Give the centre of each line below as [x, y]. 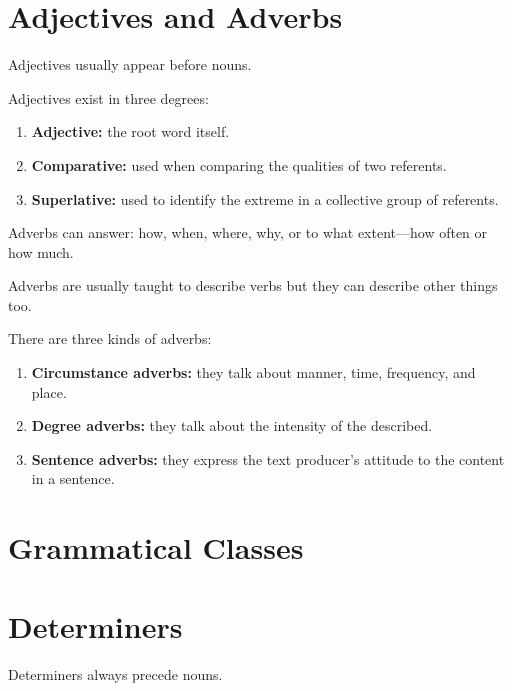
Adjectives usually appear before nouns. [130, 64]
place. [49, 391]
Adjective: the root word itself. [130, 131]
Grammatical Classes [156, 547]
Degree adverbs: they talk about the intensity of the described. [232, 425]
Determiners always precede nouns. [115, 673]
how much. [41, 251]
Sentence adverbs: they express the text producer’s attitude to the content [268, 458]
